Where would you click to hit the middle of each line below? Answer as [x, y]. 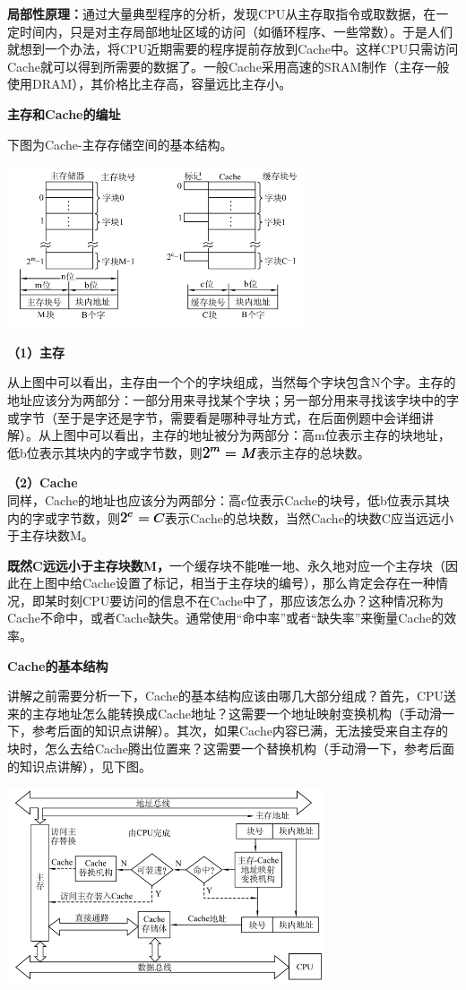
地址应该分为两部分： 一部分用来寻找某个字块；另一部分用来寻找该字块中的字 [233, 399]
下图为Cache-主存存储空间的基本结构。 [120, 144]
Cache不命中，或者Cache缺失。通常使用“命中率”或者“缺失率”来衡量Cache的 [226, 618]
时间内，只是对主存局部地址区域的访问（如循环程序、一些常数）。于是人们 [236, 31]
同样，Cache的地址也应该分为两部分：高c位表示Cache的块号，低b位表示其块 [229, 499]
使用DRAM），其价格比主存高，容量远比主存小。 [150, 84]
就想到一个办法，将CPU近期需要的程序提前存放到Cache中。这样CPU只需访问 [233, 49]
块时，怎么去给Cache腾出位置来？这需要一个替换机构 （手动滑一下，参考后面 [231, 749]
